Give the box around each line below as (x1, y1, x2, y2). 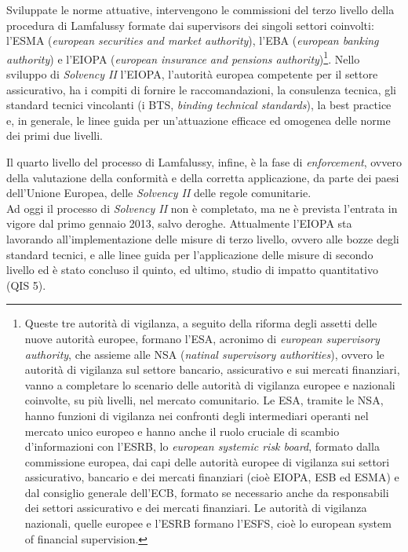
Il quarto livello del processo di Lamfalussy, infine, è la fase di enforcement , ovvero (6, 154, 402, 170)
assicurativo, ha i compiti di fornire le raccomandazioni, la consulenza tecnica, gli (6, 81, 396, 97)
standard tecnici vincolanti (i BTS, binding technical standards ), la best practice (6, 97, 392, 113)
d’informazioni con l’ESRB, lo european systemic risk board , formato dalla (24, 438, 380, 455)
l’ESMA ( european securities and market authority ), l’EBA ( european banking (6, 32, 379, 49)
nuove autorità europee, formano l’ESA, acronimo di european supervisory (24, 330, 380, 346)
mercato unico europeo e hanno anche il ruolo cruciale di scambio (24, 422, 340, 439)
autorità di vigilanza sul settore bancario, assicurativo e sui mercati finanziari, (24, 361, 400, 378)
